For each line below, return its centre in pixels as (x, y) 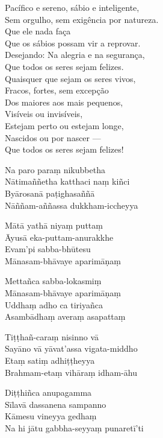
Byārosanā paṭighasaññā (50, 193)
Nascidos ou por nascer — (53, 137)
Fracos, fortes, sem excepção (57, 90)
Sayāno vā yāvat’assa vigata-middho (71, 348)
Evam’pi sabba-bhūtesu (48, 249)
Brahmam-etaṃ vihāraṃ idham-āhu (71, 372)
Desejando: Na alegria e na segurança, (75, 55)
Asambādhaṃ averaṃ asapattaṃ (65, 316)
